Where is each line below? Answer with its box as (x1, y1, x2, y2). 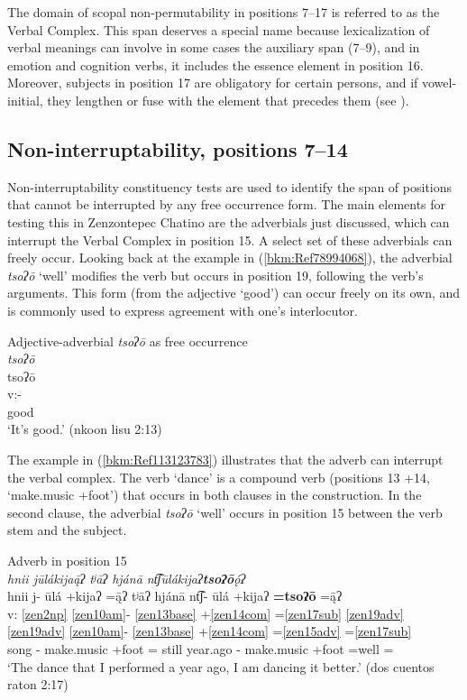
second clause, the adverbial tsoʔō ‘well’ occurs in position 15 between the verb (7, 502, 443, 521)
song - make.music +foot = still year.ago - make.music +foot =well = (7, 640, 394, 659)
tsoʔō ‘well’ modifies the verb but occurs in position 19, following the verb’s (7, 265, 424, 284)
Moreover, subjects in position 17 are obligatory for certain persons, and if (7, 73, 418, 92)
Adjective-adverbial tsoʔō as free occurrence (7, 331, 248, 350)
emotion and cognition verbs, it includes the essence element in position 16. (7, 55, 424, 74)
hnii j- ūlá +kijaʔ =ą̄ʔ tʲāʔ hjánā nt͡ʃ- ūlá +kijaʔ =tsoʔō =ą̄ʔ (7, 586, 343, 605)
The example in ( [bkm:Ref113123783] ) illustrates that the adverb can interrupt (7, 450, 444, 469)
